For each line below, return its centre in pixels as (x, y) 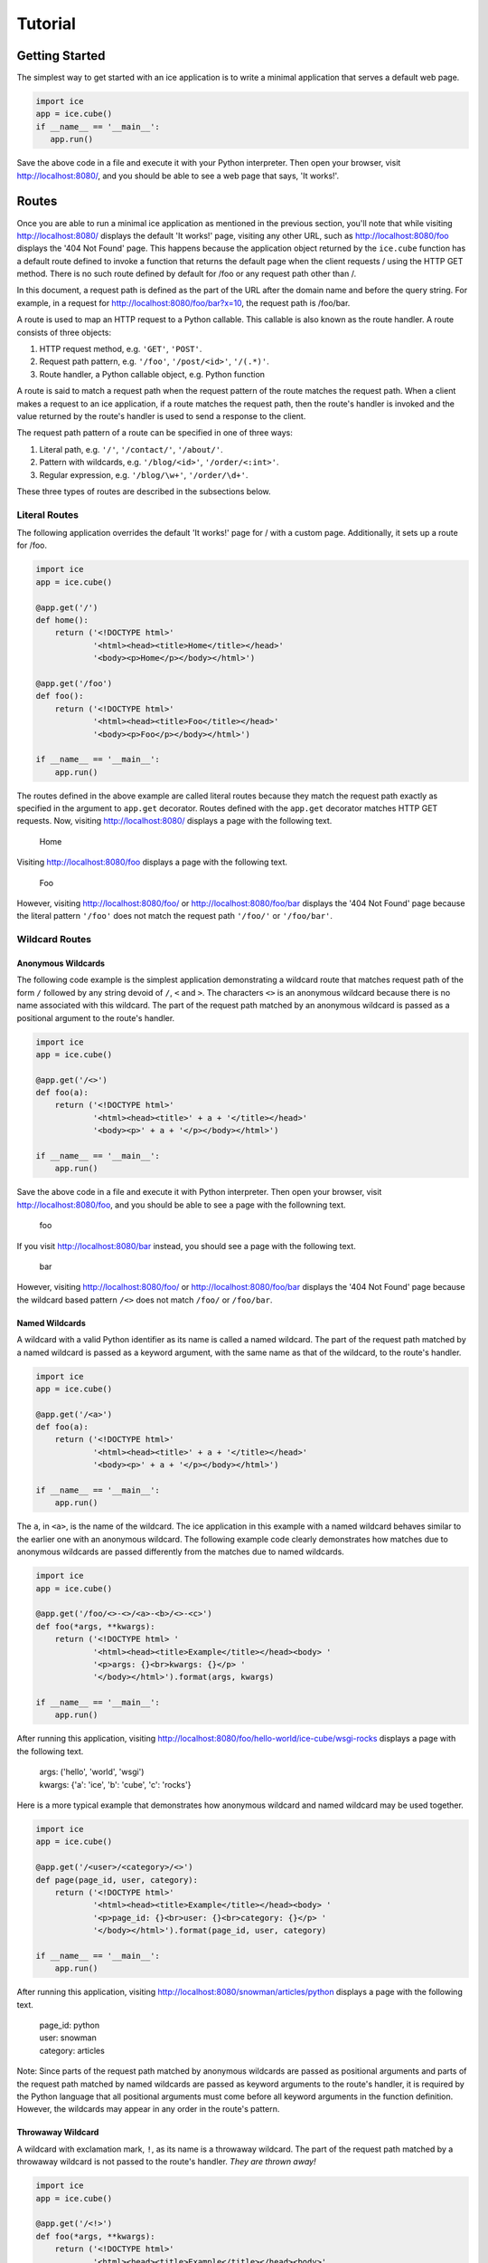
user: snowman (68, 2038)
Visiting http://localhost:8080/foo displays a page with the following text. (152, 862)
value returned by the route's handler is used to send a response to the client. (161, 415)
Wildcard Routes (54, 940)
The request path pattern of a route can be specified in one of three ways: (155, 433)
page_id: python (70, 2025)
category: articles (72, 2050)
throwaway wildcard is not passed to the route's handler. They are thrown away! (166, 2162)
